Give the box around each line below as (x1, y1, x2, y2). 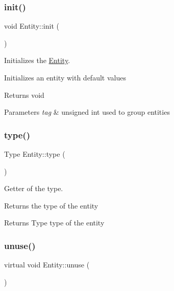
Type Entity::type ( (4, 149, 65, 159)
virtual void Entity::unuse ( (4, 259, 90, 270)
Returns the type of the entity (4, 200, 98, 211)
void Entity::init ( (4, 20, 59, 31)
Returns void (4, 89, 44, 100)
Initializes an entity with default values (4, 72, 126, 82)
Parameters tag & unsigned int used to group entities (4, 107, 170, 117)
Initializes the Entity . (4, 55, 70, 66)
